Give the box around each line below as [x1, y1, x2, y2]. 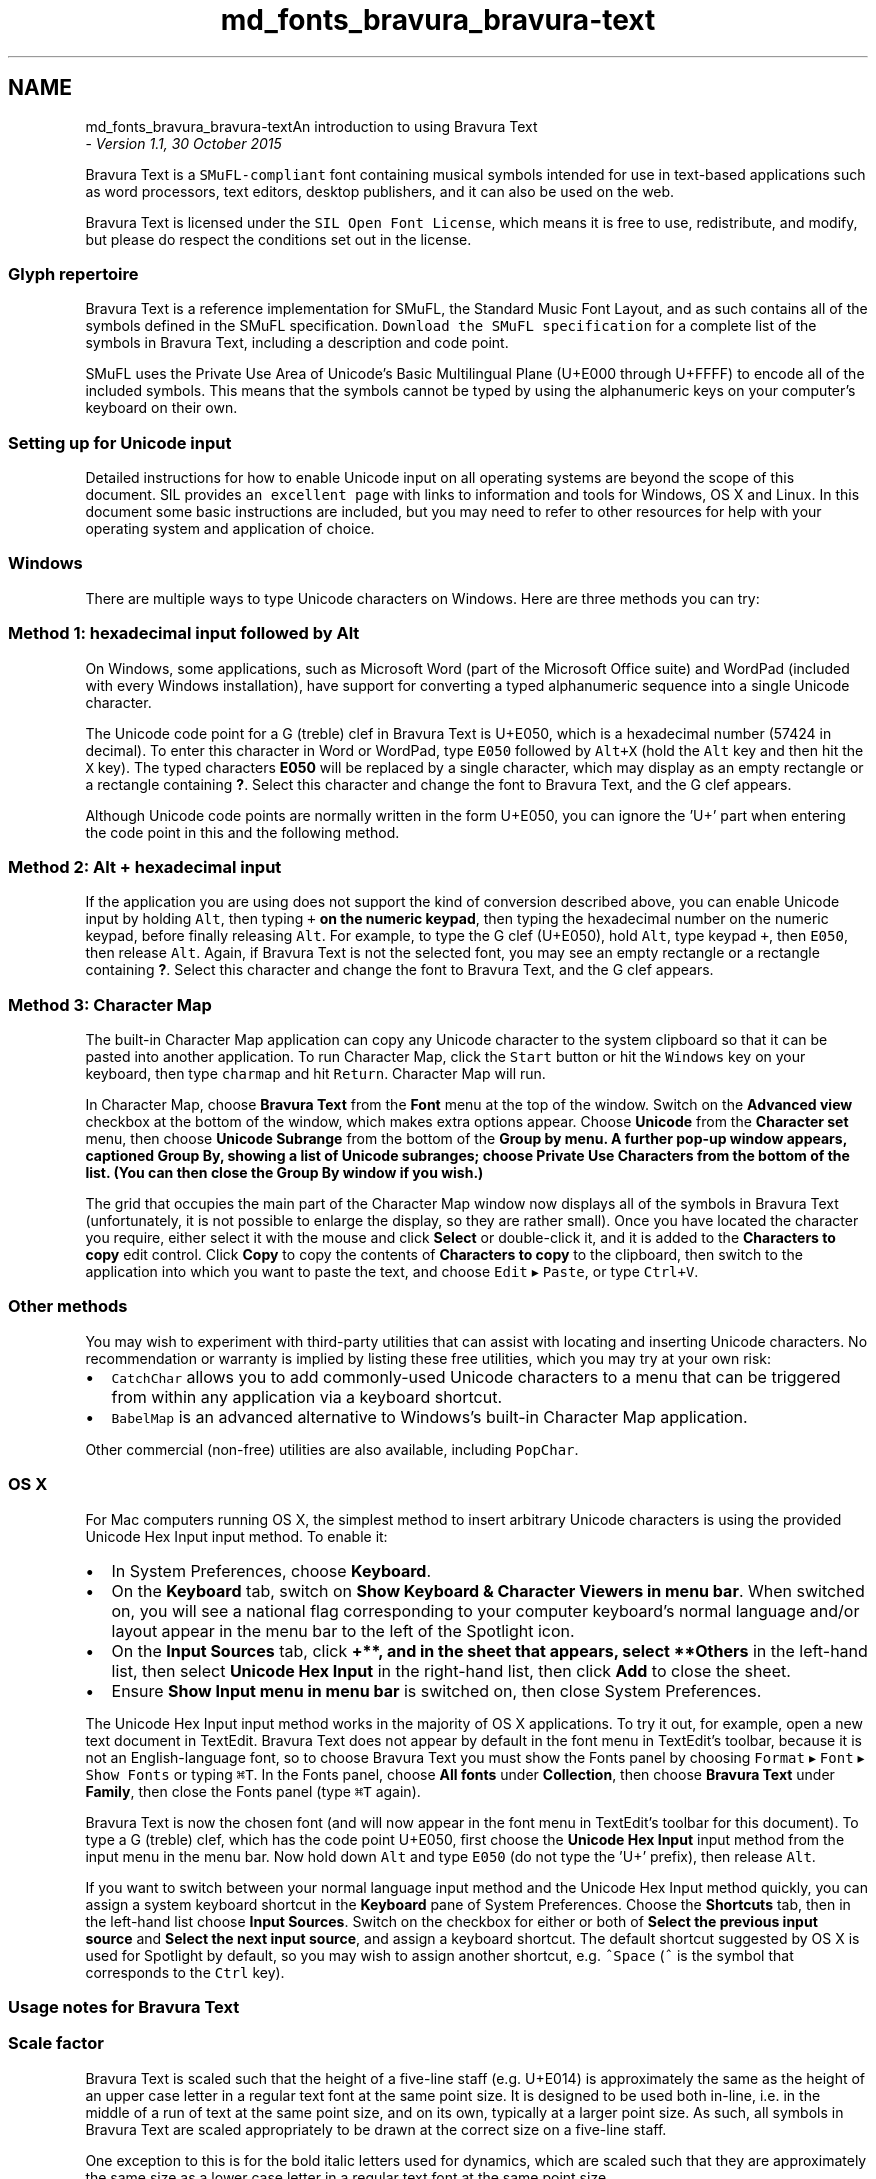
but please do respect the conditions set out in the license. [85, 230, 472, 248]
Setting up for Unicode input [8, 432, 232, 453]
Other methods [8, 1296, 128, 1317]
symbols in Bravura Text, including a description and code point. [85, 334, 509, 352]
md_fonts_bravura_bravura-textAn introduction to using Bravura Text [85, 117, 538, 135]
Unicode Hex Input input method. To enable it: [85, 1527, 388, 1545]
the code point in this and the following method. [85, 823, 400, 841]
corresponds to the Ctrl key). [85, 1963, 285, 1981]
